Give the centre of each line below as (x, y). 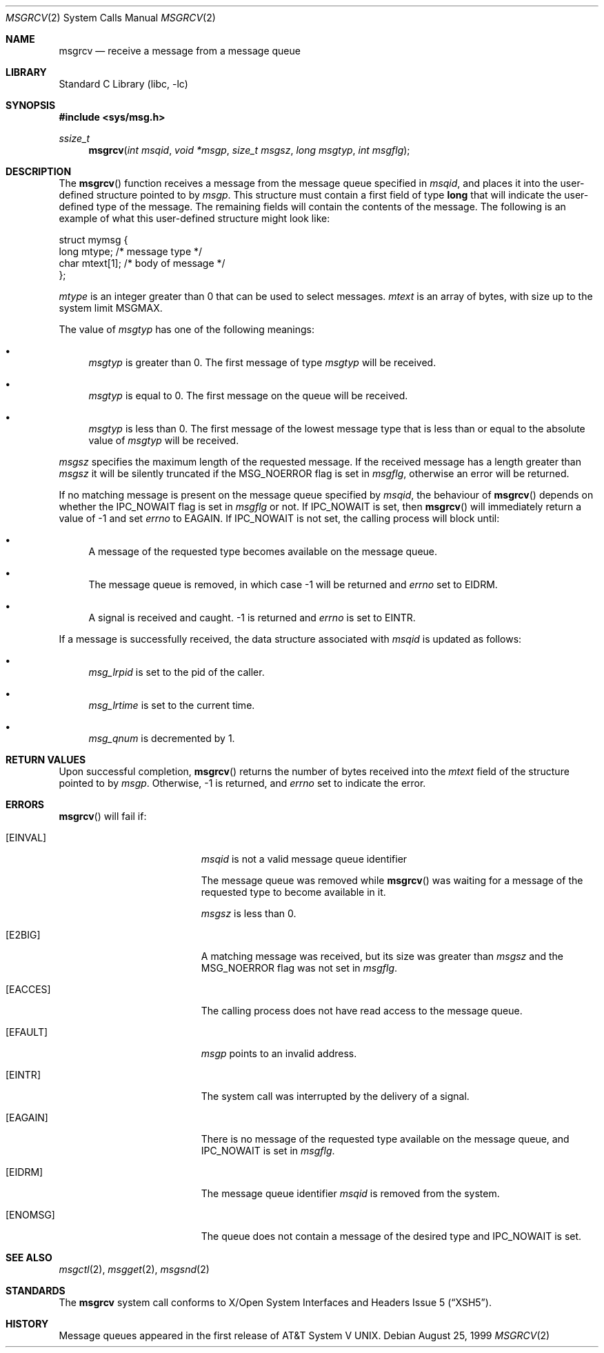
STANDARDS (36, 1291)
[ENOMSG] (30, 1215)
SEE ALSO (29, 1257)
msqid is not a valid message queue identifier (304, 859)
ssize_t (74, 138)
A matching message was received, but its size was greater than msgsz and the (382, 956)
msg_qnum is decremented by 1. (162, 738)
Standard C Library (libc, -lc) (123, 84)
